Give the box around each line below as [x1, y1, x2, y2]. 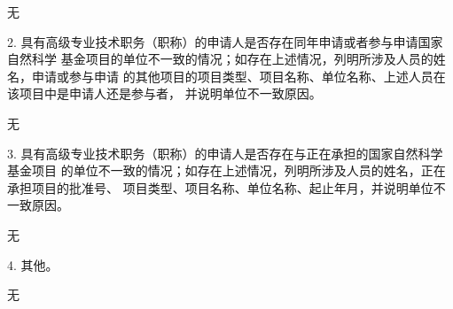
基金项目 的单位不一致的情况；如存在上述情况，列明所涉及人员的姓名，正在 [7, 161, 446, 180]
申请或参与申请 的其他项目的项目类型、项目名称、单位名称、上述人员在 [31, 66, 446, 85]
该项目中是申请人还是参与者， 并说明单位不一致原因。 [7, 84, 322, 103]
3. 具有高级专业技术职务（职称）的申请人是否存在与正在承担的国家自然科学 [7, 143, 443, 162]
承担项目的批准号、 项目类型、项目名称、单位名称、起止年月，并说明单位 [7, 178, 433, 197]
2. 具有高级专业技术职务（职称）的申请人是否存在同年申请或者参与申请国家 [7, 32, 443, 50]
